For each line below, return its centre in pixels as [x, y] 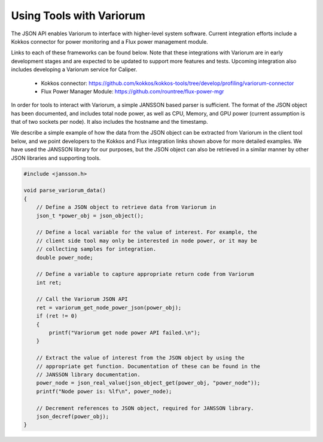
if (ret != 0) [57, 316]
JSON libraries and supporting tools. [56, 158]
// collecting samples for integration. [96, 249]
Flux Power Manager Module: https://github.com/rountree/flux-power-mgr [132, 91]
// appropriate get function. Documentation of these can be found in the [148, 366]
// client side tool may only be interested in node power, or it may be [147, 240]
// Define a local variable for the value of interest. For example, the [147, 232]
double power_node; [65, 257]
